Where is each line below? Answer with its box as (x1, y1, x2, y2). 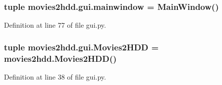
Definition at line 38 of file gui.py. (4, 71, 106, 82)
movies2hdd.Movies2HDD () (4, 52, 117, 64)
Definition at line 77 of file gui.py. (4, 20, 106, 30)
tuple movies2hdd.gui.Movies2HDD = (4, 41, 159, 53)
